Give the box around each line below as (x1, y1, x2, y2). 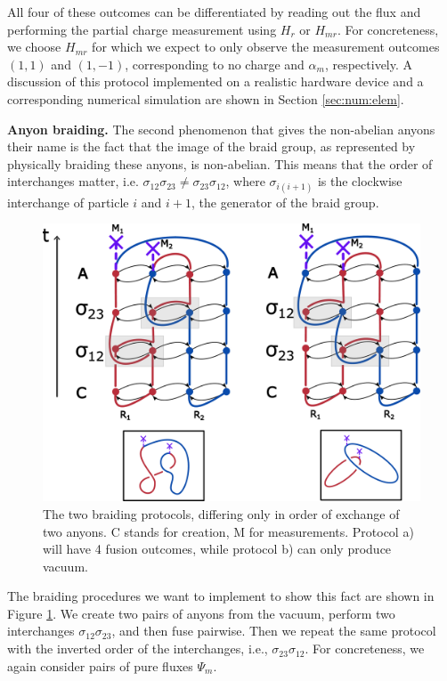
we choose (7, 37, 61, 56)
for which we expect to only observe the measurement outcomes (92, 37, 440, 56)
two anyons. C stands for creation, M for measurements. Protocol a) (43, 522, 414, 540)
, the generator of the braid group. (191, 192, 379, 211)
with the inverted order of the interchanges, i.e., (7, 639, 268, 658)
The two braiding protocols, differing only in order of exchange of (43, 504, 400, 523)
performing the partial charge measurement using (7, 20, 277, 38)
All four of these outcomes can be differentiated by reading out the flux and (7, 3, 421, 20)
